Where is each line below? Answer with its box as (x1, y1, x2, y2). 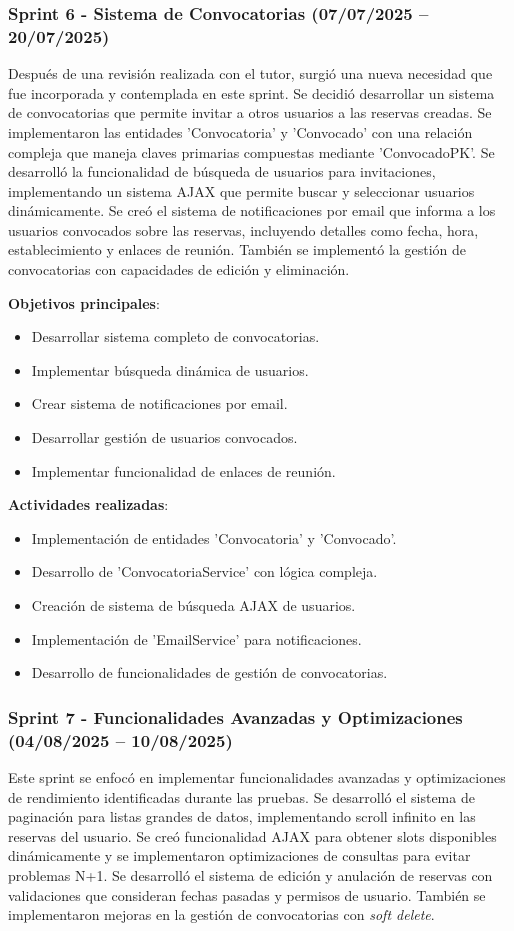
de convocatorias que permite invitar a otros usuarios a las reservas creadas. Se (8, 102, 492, 123)
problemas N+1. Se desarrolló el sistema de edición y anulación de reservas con (8, 864, 493, 885)
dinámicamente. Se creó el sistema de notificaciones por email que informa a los (8, 200, 496, 221)
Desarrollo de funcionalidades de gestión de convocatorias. (31, 662, 388, 683)
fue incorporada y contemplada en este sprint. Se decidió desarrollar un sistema (8, 82, 495, 103)
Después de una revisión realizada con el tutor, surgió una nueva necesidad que (8, 63, 493, 84)
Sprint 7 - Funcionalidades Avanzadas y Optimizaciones (8, 704, 463, 729)
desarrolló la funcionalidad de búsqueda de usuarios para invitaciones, (8, 161, 436, 182)
